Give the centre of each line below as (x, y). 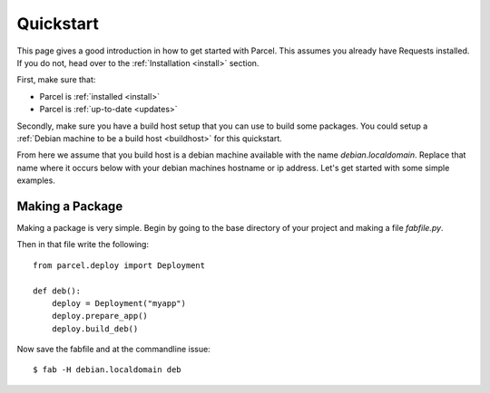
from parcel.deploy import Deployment (119, 265)
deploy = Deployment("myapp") (118, 303)
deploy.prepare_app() (100, 316)
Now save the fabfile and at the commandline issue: (113, 350)
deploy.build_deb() (95, 329)
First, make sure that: (56, 80)
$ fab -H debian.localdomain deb (107, 370)
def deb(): (57, 291)
